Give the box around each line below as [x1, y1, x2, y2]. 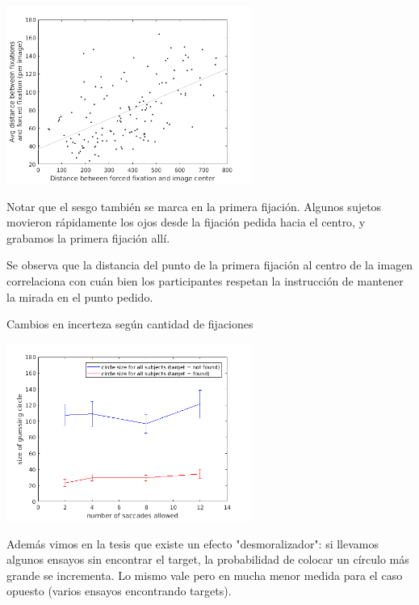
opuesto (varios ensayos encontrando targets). [6, 582, 232, 599]
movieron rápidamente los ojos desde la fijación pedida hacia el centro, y [6, 214, 366, 231]
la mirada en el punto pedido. [6, 288, 153, 305]
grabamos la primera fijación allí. [6, 229, 170, 246]
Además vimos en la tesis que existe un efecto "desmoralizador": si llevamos [6, 535, 379, 552]
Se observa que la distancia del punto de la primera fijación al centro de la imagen [6, 256, 413, 273]
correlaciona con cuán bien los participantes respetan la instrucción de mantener [6, 273, 404, 290]
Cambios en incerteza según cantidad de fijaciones [6, 315, 253, 332]
